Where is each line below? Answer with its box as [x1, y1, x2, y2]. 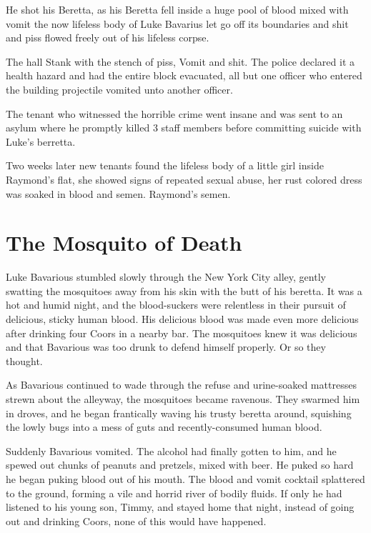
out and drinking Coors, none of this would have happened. [6, 513, 267, 528]
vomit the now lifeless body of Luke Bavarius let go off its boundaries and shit [6, 16, 349, 31]
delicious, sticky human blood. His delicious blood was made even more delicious [6, 312, 359, 327]
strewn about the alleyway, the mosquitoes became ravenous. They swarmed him [6, 392, 360, 406]
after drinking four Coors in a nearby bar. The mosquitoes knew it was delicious [6, 325, 357, 340]
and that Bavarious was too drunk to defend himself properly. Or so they [6, 339, 326, 354]
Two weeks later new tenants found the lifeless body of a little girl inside [6, 158, 324, 173]
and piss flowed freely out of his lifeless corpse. [6, 30, 209, 45]
